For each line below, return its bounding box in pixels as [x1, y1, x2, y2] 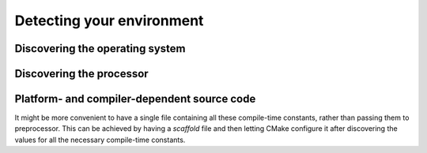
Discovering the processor [14, 67, 149, 80]
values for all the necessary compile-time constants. [14, 135, 186, 144]
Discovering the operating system [14, 42, 186, 55]
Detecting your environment [14, 12, 204, 29]
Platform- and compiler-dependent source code [14, 92, 256, 106]
